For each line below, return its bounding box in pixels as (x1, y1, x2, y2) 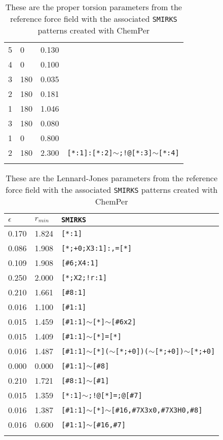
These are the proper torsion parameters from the (5, 1, 182, 13)
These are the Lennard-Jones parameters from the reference (6, 172, 217, 184)
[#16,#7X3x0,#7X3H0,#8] (111, 405, 203, 414)
